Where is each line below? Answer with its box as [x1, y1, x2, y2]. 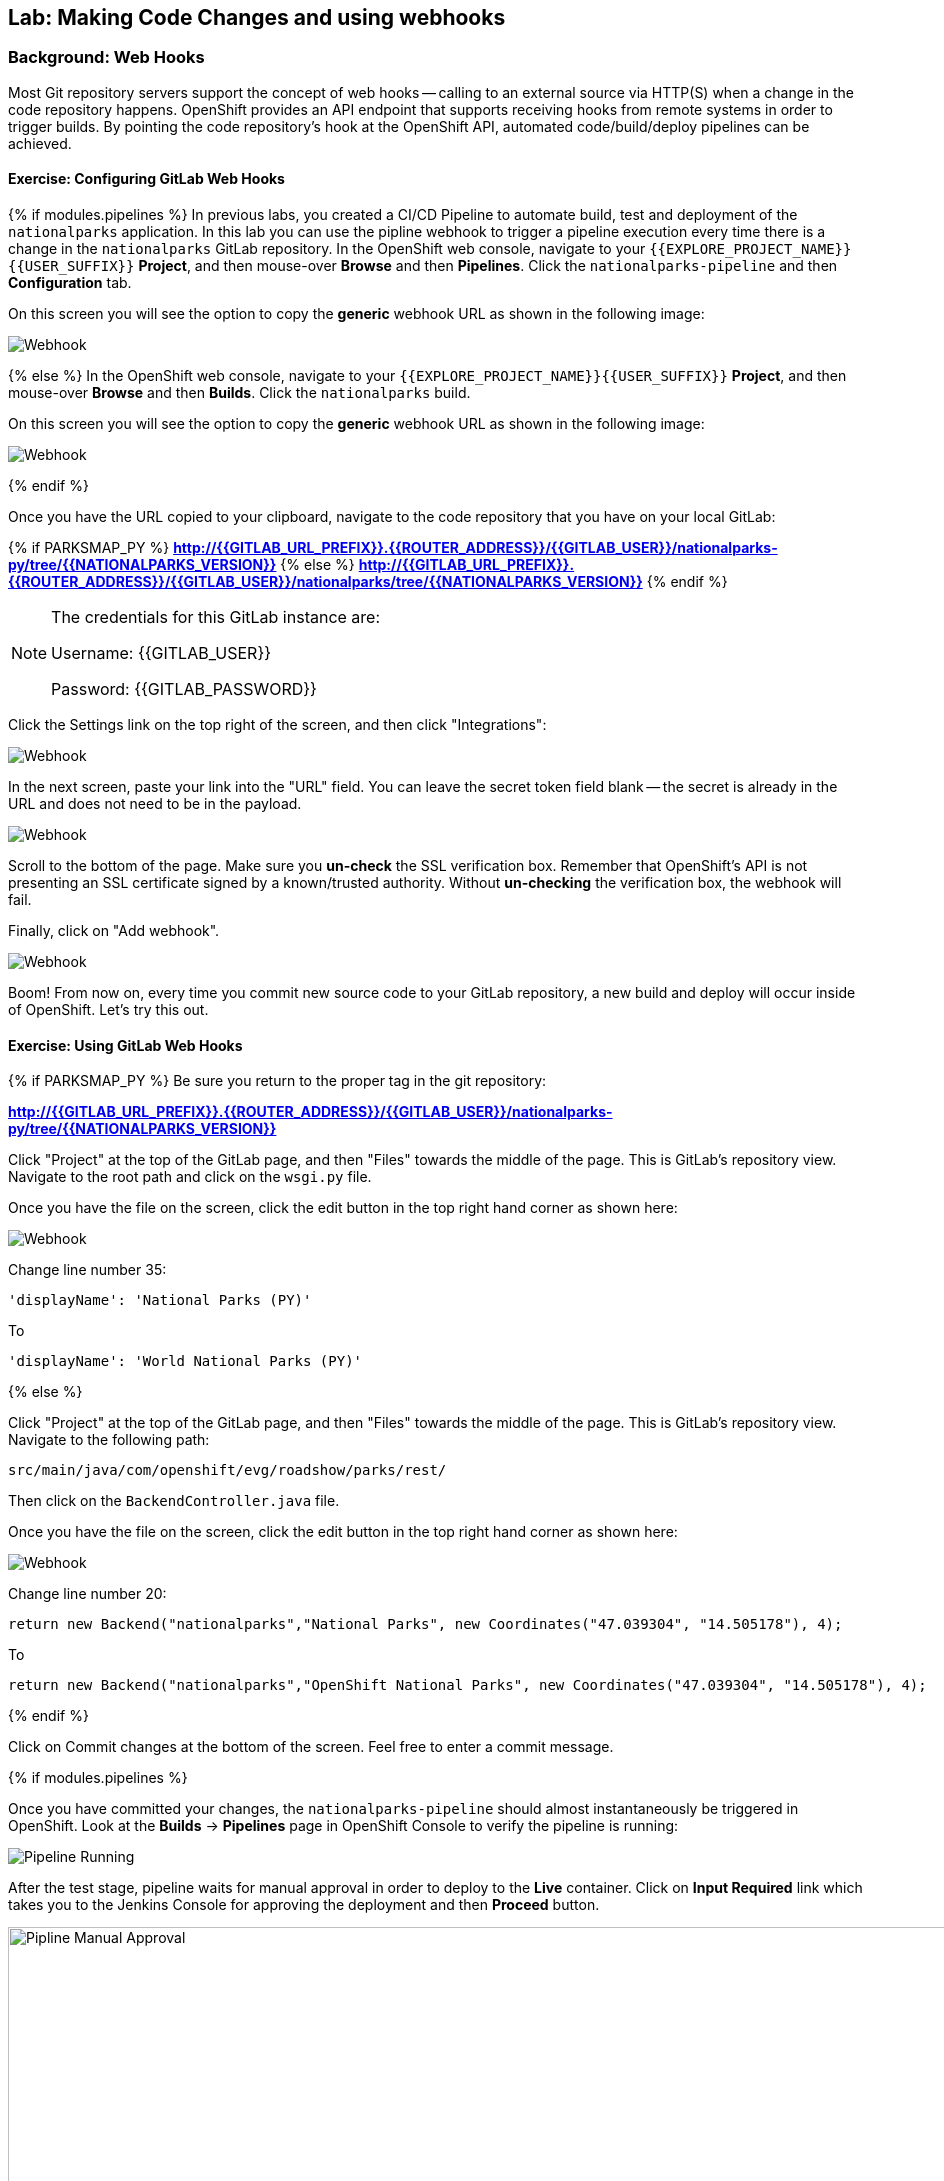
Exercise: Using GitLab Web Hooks [8, 1036, 243, 1054]
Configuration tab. [8, 274, 132, 292]
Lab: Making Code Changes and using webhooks [8, 5, 506, 30]
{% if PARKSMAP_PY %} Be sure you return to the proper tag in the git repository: [8, 1072, 547, 1090]
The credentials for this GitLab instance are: [51, 607, 381, 628]
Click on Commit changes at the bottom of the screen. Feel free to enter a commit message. [8, 1738, 614, 1756]
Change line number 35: [8, 1261, 167, 1279]
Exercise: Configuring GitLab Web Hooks [8, 170, 285, 188]
